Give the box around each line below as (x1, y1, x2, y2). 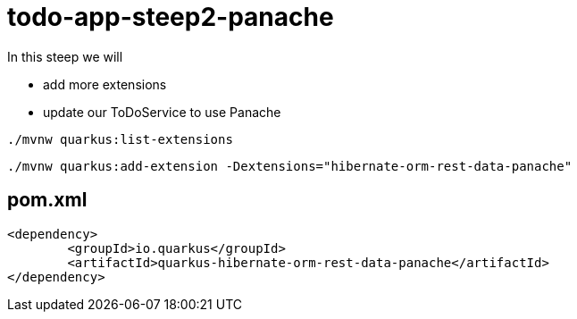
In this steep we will (7, 48, 123, 64)
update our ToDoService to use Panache (43, 104, 281, 120)
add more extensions (43, 76, 167, 92)
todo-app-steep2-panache (7, 2, 334, 32)
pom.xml (7, 189, 88, 212)
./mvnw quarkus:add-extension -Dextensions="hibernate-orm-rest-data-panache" (7, 158, 573, 173)
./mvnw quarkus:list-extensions (7, 131, 233, 147)
